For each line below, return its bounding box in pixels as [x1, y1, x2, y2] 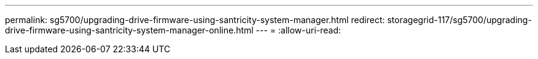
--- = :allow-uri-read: [255, 25, 341, 35]
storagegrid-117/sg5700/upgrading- [387, 15, 532, 25]
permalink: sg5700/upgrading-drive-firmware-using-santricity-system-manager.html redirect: [5, 15, 385, 25]
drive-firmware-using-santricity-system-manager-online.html [5, 25, 254, 35]
